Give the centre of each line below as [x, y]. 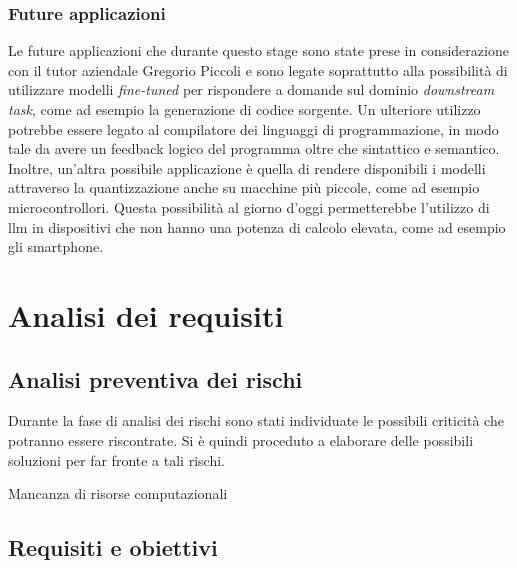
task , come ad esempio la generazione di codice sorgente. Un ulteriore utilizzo [244, 109]
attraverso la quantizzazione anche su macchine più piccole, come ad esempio [244, 187]
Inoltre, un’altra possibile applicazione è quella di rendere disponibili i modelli [247, 167]
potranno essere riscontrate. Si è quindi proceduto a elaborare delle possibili [241, 439]
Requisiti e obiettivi [113, 547]
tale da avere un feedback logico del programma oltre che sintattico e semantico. [254, 148]
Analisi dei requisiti [146, 314]
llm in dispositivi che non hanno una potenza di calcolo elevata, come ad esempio [257, 226]
